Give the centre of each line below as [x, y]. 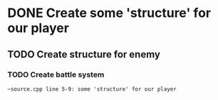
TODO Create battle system [56, 74]
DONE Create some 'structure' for [109, 13]
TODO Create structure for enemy [84, 54]
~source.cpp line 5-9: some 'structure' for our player [92, 89]
